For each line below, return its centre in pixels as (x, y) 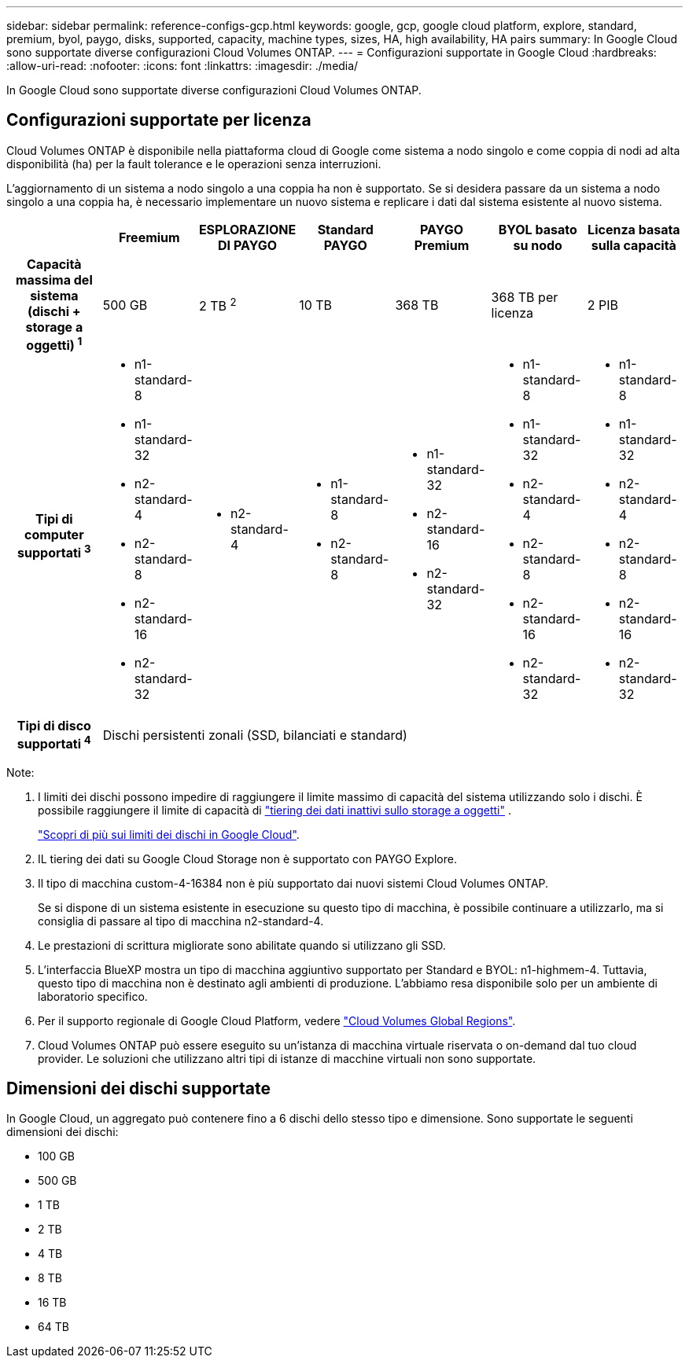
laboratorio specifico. (93, 996)
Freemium (149, 237)
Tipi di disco (54, 726)
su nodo (538, 245)
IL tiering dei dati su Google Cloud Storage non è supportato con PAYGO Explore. (247, 858)
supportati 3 (54, 551)
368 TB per (525, 297)
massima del (54, 279)
